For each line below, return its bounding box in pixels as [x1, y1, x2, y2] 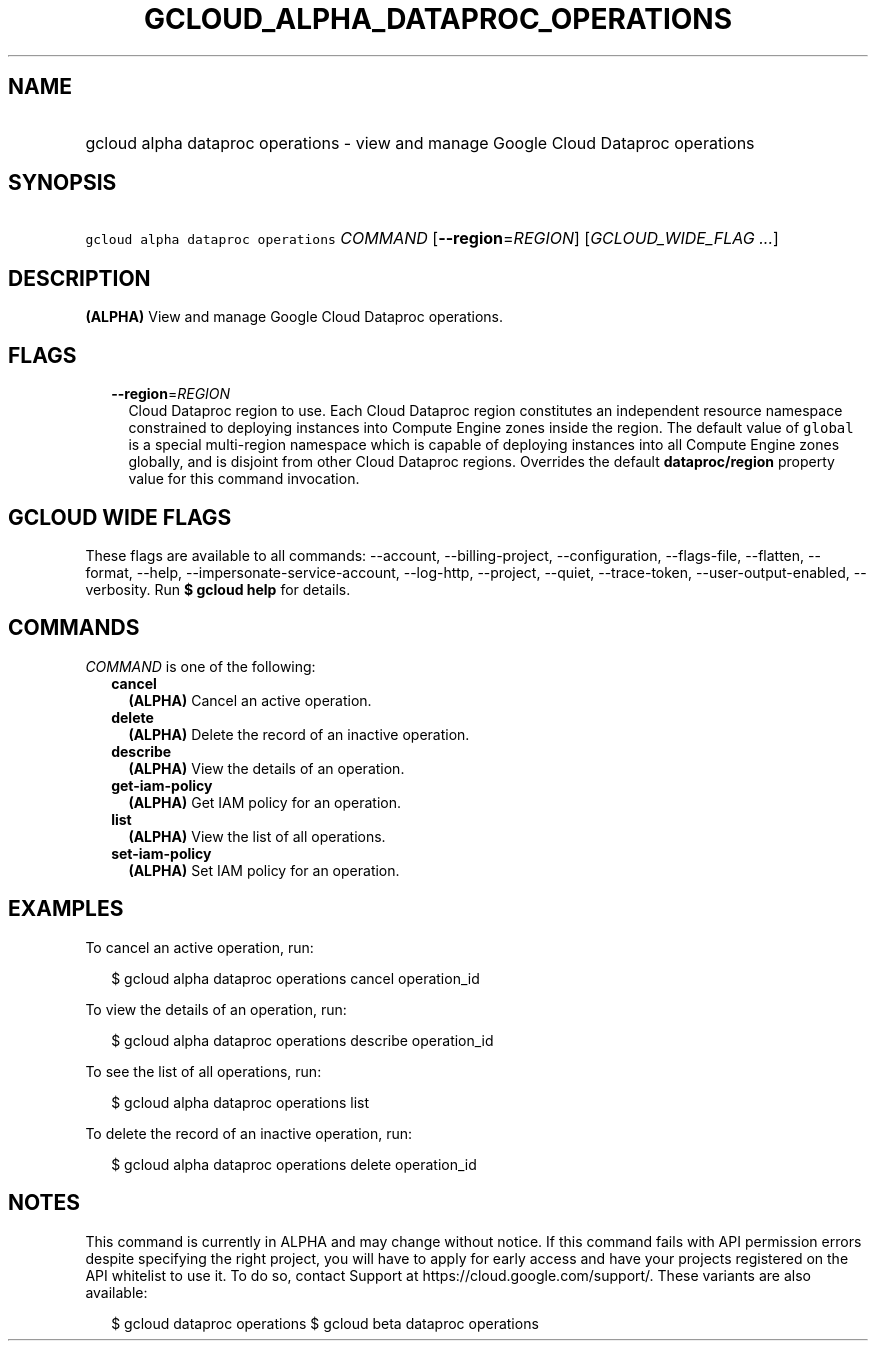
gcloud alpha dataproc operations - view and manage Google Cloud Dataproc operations [85, 132, 755, 153]
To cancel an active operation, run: [85, 938, 314, 956]
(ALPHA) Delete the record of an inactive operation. [128, 725, 470, 743]
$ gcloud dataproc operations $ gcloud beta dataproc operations [111, 1314, 539, 1332]
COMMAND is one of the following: [85, 657, 316, 675]
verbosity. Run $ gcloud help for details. [85, 580, 351, 598]
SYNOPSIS [8, 170, 117, 196]
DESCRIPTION [8, 265, 151, 291]
